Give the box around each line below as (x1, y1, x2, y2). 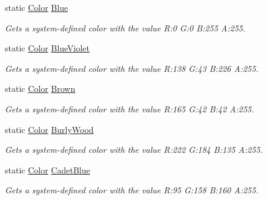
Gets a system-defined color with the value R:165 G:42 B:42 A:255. (5, 102, 254, 115)
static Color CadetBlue (5, 163, 90, 176)
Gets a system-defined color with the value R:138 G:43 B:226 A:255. (5, 62, 259, 74)
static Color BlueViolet (5, 42, 90, 54)
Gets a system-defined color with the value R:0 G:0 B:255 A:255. (5, 21, 246, 34)
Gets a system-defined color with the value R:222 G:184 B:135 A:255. (5, 143, 263, 156)
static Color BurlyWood (5, 123, 94, 135)
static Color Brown (5, 82, 76, 95)
